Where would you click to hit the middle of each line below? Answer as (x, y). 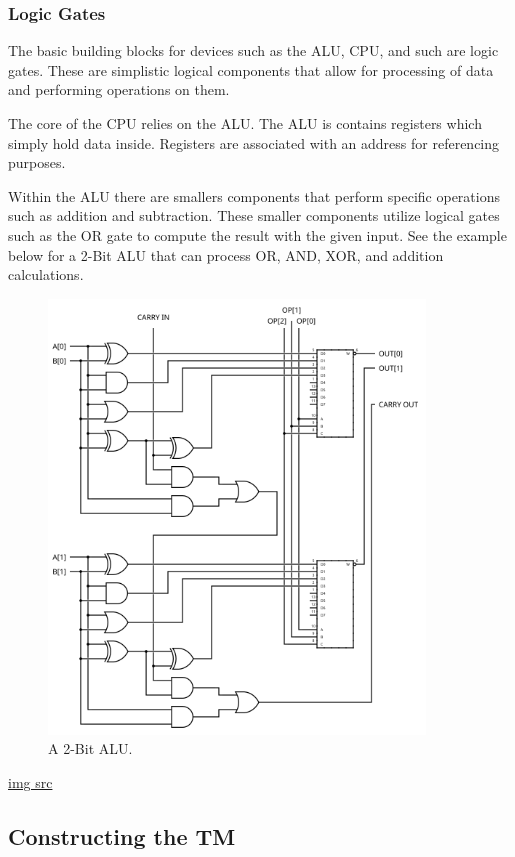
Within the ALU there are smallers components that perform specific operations (254, 195)
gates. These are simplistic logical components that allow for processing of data (251, 69)
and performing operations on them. (119, 89)
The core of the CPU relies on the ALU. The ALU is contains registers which (245, 123)
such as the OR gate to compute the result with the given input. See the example (257, 234)
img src (30, 782)
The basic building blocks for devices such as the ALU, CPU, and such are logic (253, 50)
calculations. (46, 274)
